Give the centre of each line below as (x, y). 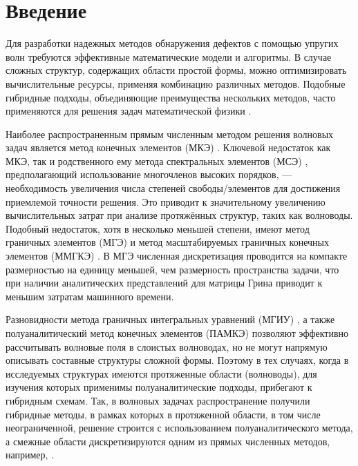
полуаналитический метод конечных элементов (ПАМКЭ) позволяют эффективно (177, 333)
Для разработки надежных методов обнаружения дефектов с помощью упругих (172, 43)
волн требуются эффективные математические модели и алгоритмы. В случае (169, 56)
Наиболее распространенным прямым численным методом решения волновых (170, 134)
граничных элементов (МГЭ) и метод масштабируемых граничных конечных (167, 242)
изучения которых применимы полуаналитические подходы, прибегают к (159, 387)
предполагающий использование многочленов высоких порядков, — (149, 174)
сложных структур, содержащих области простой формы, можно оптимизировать (176, 70)
